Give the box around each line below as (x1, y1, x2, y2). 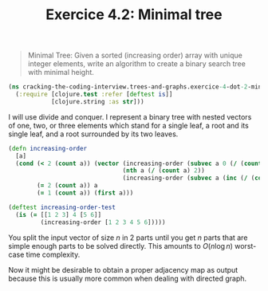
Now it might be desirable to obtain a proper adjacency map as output (8, 265, 238, 274)
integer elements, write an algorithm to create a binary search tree (27, 59, 246, 69)
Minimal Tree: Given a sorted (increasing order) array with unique (27, 50, 243, 61)
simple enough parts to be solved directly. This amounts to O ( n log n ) (8, 241, 234, 250)
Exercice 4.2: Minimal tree (45, 6, 223, 24)
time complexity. (26, 250, 81, 259)
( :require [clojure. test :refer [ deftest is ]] (15, 90, 173, 99)
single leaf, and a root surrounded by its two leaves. (8, 129, 179, 139)
